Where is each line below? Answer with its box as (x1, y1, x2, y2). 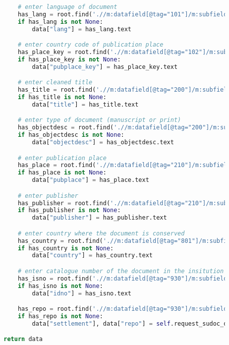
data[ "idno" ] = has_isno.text (32, 289, 132, 297)
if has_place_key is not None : (17, 56, 121, 63)
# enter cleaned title (17, 79, 93, 86)
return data (3, 336, 43, 343)
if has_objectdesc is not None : (17, 131, 124, 139)
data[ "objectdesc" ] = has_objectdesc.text (32, 138, 174, 146)
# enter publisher (17, 192, 78, 199)
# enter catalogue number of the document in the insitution (17, 267, 224, 275)
